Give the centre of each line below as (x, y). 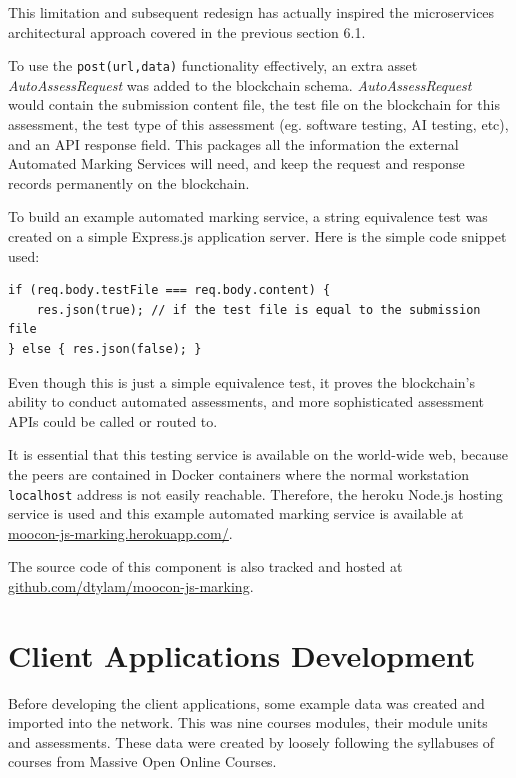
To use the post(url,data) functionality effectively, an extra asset (213, 65)
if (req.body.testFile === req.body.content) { (169, 290)
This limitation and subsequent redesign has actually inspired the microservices (251, 12)
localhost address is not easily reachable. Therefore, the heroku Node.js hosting (255, 493)
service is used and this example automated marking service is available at (236, 513)
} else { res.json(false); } (105, 348)
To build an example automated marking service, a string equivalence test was (248, 216)
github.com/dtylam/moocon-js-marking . (131, 585)
